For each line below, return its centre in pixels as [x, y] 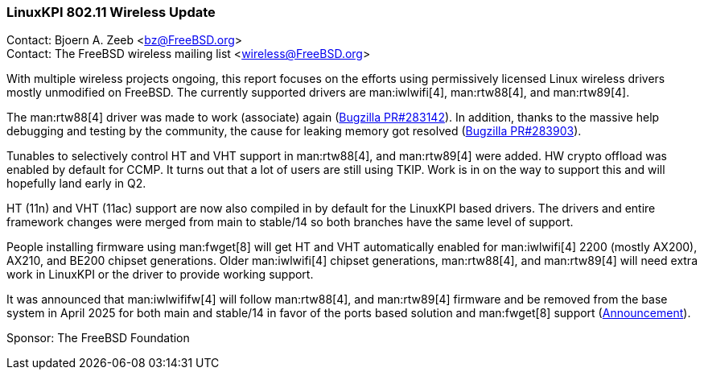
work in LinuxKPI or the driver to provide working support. [160, 275]
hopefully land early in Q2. [76, 184]
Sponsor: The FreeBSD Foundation [98, 338]
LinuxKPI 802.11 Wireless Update [111, 12]
